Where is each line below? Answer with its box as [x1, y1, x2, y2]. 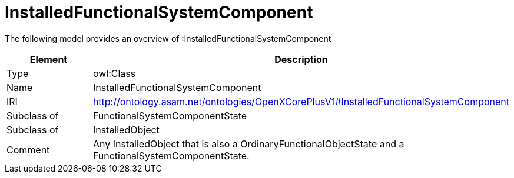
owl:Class [92, 67, 136, 79]
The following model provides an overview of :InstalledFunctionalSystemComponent [5, 33, 331, 43]
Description [274, 53, 328, 65]
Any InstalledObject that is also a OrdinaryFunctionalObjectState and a [92, 137, 404, 150]
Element [29, 53, 68, 65]
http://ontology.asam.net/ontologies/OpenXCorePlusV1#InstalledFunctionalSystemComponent [92, 95, 509, 108]
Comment [6, 143, 50, 156]
